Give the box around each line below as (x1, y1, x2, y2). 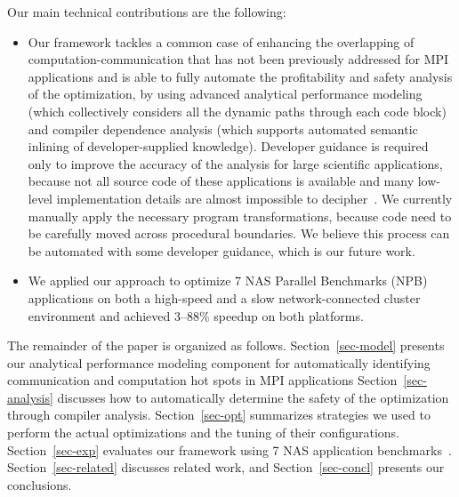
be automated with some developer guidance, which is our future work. (28, 241, 415, 260)
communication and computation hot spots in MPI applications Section (7, 371, 398, 389)
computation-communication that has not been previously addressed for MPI (28, 50, 449, 68)
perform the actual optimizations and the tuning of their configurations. (7, 423, 399, 442)
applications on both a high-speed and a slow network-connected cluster (28, 288, 421, 307)
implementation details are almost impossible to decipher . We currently (56, 188, 453, 207)
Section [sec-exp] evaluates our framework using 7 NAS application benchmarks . (7, 440, 452, 459)
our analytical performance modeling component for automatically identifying (7, 353, 431, 372)
